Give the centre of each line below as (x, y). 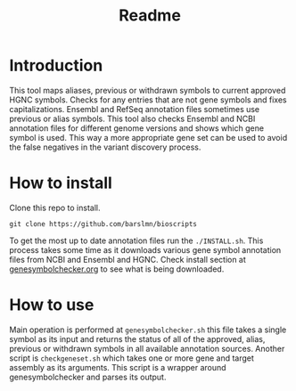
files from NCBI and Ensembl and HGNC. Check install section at (128, 259)
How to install (61, 183)
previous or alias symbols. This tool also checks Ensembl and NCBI (132, 118)
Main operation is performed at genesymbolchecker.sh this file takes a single (148, 330)
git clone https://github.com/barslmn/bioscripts (103, 224)
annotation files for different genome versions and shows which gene (137, 128)
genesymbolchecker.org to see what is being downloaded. (117, 269)
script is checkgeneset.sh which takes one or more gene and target (132, 358)
